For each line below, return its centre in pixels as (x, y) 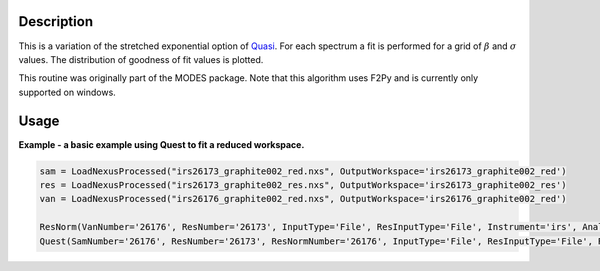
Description (56, 21)
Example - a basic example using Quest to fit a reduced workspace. (161, 144)
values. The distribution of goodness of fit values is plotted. (141, 59)
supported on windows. (67, 92)
